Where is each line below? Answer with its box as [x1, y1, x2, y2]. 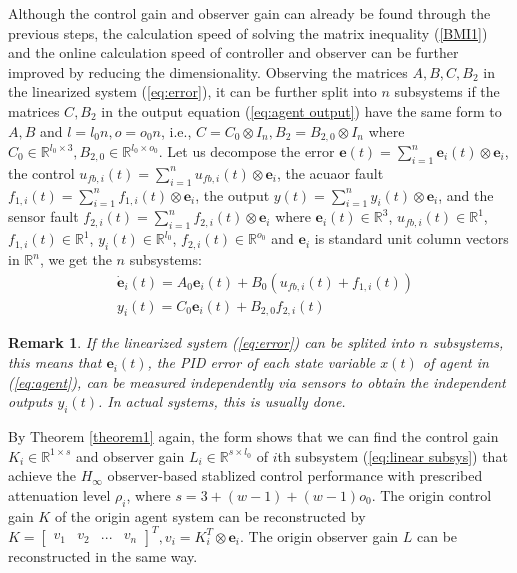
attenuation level [8, 484, 111, 505]
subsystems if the [394, 81, 500, 102]
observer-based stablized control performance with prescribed [107, 465, 483, 486]
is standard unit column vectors [314, 228, 509, 249]
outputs [8, 391, 53, 412]
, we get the [39, 249, 112, 269]
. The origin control [371, 484, 492, 505]
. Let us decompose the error [158, 141, 335, 162]
